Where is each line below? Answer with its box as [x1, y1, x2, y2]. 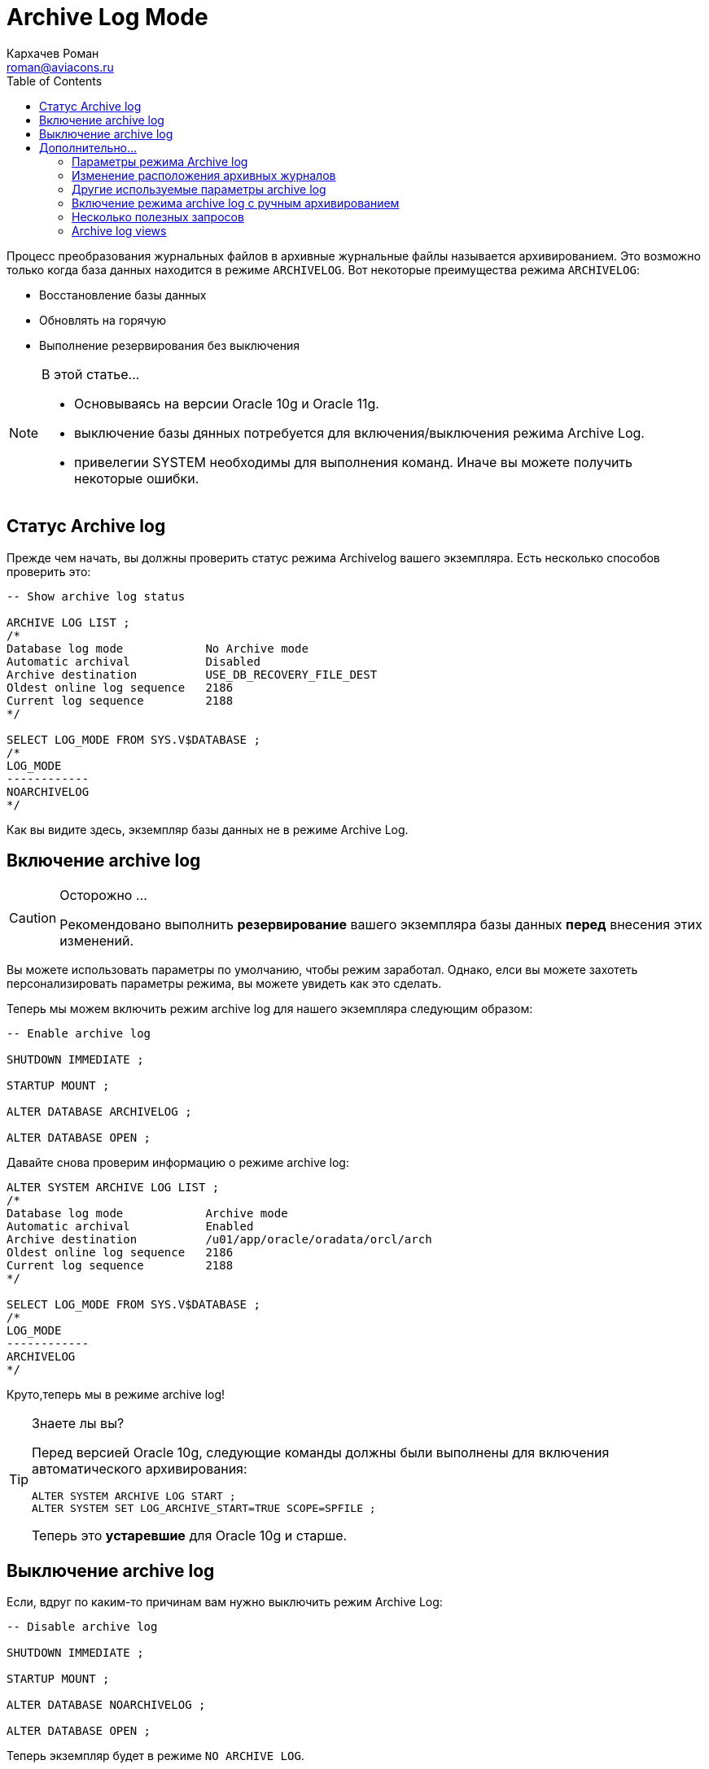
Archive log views [72, 223, 167, 238]
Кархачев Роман [7, 46, 99, 60]
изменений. [59, 933, 133, 950]
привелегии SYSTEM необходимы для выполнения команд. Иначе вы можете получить [74, 453, 632, 470]
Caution [9, 910, 57, 927]
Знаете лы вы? [32, 1415, 125, 1432]
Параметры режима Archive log [72, 154, 248, 168]
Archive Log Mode [7, 3, 208, 31]
